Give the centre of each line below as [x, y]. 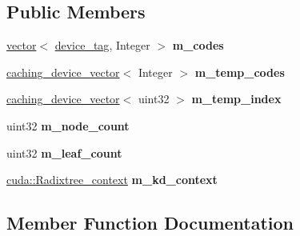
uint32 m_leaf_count [64, 152]
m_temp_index [236, 99]
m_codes [198, 45]
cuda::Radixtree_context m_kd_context [112, 180]
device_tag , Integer [102, 45]
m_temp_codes [240, 72]
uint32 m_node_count [68, 125]
